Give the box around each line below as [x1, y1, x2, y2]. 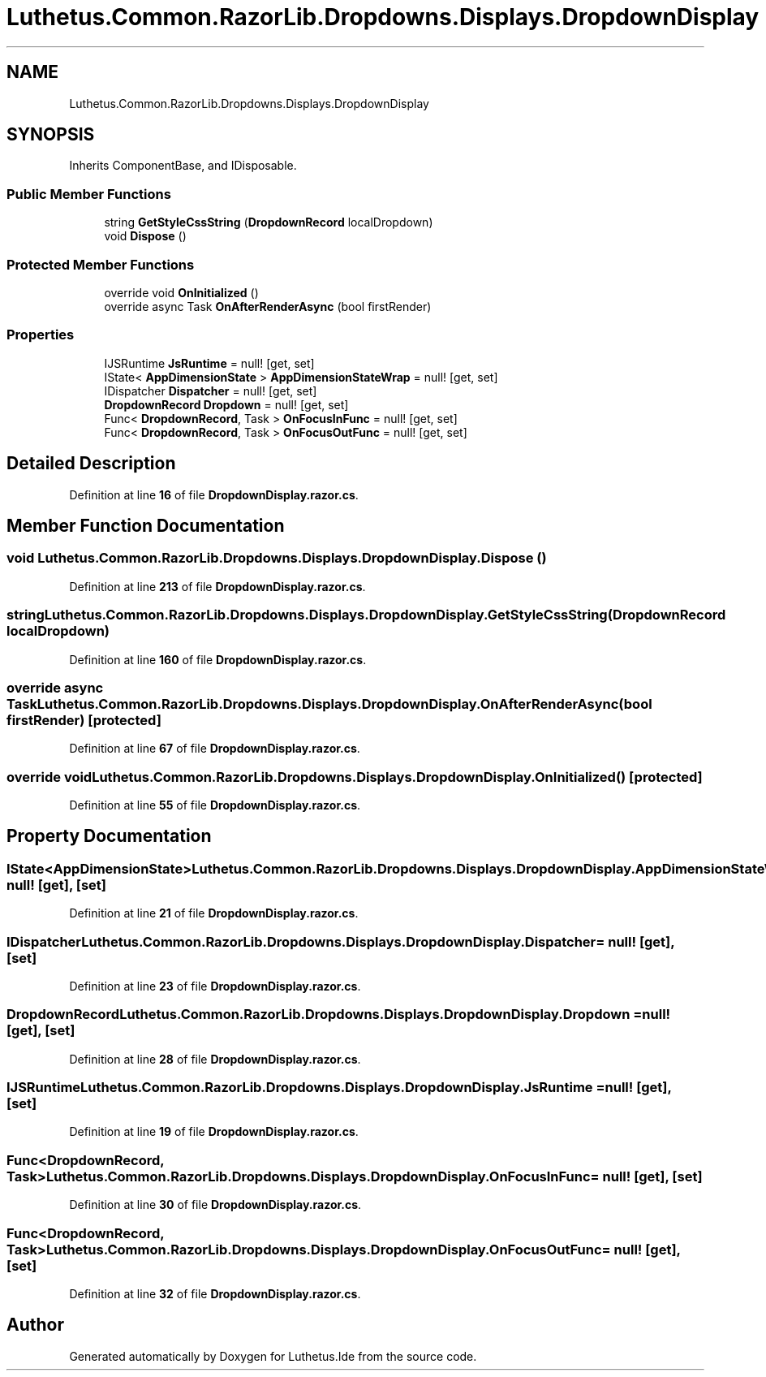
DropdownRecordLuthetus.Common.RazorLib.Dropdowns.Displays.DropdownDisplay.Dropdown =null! [6, 1006, 671, 1023]
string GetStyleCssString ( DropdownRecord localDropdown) [104, 215, 433, 230]
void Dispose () [104, 229, 187, 244]
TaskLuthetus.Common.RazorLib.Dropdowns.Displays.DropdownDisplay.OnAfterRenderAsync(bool [6, 695, 652, 712]
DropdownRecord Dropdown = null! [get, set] [104, 397, 349, 412]
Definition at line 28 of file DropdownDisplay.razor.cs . [69, 1051, 361, 1066]
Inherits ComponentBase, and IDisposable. [69, 158, 297, 173]
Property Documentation [6, 826, 212, 847]
